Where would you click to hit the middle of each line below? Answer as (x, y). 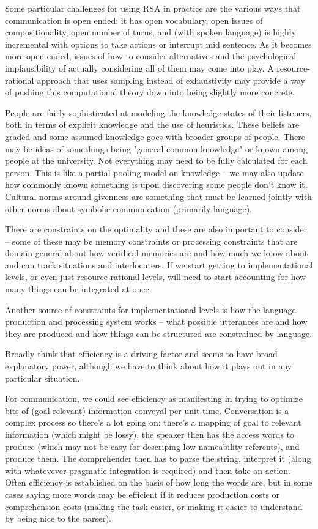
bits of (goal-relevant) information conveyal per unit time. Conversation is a (147, 410)
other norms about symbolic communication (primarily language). (129, 208)
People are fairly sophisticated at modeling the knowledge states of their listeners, (158, 112)
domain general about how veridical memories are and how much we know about (157, 253)
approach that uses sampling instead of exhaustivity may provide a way (171, 80)
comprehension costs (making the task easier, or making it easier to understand (154, 506)
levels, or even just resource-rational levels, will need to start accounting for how (156, 277)
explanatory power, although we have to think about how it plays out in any (149, 366)
